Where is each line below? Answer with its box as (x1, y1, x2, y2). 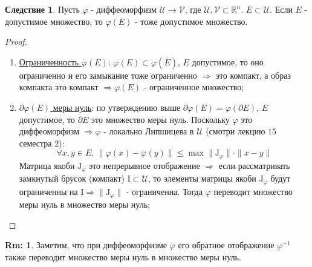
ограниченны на (19, 185, 78, 197)
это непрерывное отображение (89, 159, 200, 171)
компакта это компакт (19, 81, 99, 93)
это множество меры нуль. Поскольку (91, 113, 230, 125)
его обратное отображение (178, 239, 275, 251)
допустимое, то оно (192, 55, 264, 68)
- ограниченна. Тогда (126, 185, 203, 197)
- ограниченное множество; (143, 81, 244, 93)
